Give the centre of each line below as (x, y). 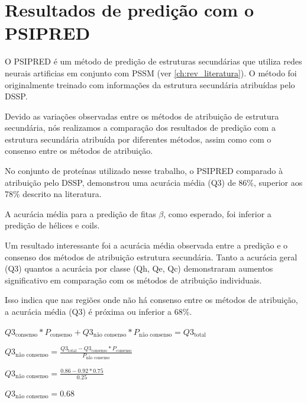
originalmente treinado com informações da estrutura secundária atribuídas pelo (150, 84)
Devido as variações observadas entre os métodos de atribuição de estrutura (142, 116)
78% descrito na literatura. (53, 194)
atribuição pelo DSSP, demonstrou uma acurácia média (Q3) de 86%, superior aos (154, 182)
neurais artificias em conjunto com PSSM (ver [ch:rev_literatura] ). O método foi (151, 72)
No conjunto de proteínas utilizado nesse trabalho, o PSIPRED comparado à (144, 171)
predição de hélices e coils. (52, 225)
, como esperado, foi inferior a (217, 213)
